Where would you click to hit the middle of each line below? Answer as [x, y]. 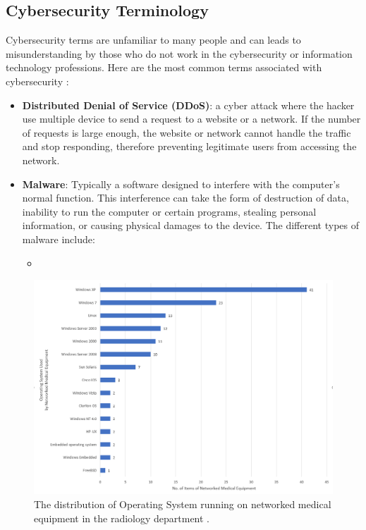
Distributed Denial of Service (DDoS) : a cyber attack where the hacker [188, 105]
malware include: [59, 239]
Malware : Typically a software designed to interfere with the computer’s [181, 184]
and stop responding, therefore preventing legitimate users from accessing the [189, 146]
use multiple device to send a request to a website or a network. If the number [191, 119]
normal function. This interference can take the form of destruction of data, [185, 198]
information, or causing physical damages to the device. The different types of [190, 225]
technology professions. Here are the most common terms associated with [164, 67]
